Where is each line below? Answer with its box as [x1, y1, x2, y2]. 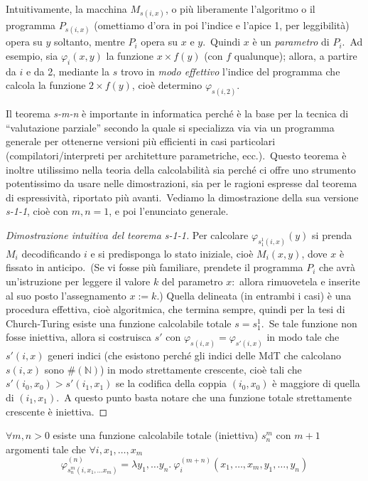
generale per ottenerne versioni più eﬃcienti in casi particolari [6, 134, 276, 149]
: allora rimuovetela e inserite [232, 274, 360, 289]
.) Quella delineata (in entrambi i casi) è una [156, 287, 352, 302]
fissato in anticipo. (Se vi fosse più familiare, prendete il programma [6, 260, 303, 275]
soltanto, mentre [54, 34, 125, 49]
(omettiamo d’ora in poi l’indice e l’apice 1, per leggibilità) [94, 18, 350, 33]
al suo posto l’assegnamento [6, 287, 126, 302]
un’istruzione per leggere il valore [6, 274, 151, 289]
